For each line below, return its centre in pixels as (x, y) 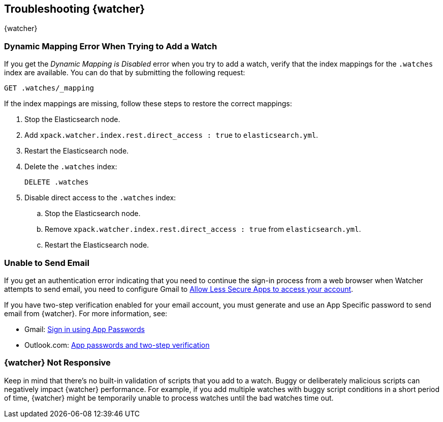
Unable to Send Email (47, 263)
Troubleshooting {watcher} (75, 9)
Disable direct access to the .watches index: (100, 198)
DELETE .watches (57, 182)
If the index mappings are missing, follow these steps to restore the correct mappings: (148, 104)
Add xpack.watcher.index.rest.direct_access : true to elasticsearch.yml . (171, 135)
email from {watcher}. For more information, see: (86, 313)
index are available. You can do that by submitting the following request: (125, 73)
